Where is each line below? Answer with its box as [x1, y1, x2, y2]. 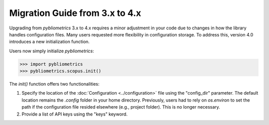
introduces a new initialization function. [9, 39, 90, 45]
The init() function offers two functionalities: [9, 81, 100, 87]
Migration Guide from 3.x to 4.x [9, 7, 141, 18]
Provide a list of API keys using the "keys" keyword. [21, 111, 128, 117]
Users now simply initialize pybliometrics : [9, 48, 94, 54]
